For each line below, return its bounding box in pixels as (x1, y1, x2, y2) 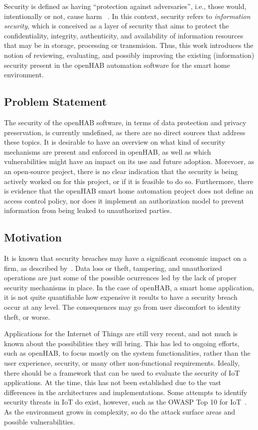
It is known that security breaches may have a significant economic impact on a (4, 253, 247, 263)
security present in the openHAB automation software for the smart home (4, 59, 230, 70)
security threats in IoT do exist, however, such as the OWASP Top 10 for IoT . (4, 397, 247, 407)
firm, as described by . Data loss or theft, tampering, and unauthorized (4, 262, 222, 273)
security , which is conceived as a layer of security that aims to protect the (4, 20, 229, 31)
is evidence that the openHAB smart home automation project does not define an (4, 186, 254, 196)
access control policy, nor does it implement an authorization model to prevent (4, 195, 244, 206)
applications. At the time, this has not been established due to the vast (4, 377, 222, 388)
